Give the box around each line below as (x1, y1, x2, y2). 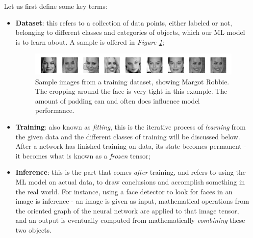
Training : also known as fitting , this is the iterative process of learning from (15, 121, 246, 132)
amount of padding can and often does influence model (35, 95, 200, 106)
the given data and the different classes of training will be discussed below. (15, 131, 240, 141)
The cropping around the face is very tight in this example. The (35, 86, 228, 96)
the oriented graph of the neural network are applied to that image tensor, (15, 205, 239, 215)
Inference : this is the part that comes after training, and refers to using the (15, 167, 246, 177)
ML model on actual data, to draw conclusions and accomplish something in (15, 176, 245, 186)
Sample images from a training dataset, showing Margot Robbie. (35, 76, 229, 86)
